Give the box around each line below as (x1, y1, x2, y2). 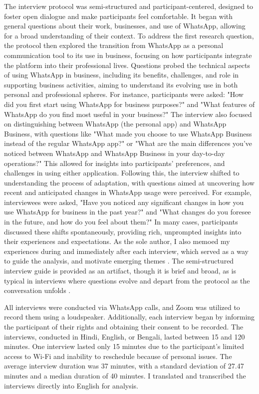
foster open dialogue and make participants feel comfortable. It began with (4, 10, 233, 21)
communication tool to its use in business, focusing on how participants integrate (4, 49, 252, 60)
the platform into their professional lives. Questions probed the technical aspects (4, 59, 251, 70)
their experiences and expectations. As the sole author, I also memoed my (4, 236, 230, 246)
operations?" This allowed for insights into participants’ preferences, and (4, 157, 225, 168)
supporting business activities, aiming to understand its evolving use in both (4, 79, 238, 89)
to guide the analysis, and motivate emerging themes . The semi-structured (4, 255, 234, 266)
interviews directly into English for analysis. (4, 380, 138, 390)
